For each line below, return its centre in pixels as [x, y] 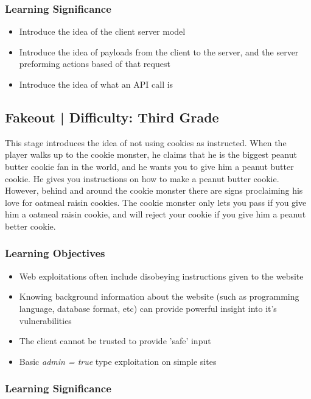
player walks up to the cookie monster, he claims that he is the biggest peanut [151, 154]
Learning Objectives [55, 253]
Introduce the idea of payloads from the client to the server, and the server [159, 51]
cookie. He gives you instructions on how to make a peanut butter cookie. [142, 178]
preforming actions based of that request [95, 64]
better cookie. [30, 226]
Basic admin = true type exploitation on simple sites [118, 361]
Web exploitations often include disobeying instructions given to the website [161, 276]
